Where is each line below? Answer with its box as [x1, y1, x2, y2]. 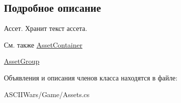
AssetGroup [4, 56, 40, 66]
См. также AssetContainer [4, 39, 82, 50]
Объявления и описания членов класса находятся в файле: [4, 72, 178, 82]
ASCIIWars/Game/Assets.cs [4, 89, 90, 99]
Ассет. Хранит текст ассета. [4, 23, 87, 33]
